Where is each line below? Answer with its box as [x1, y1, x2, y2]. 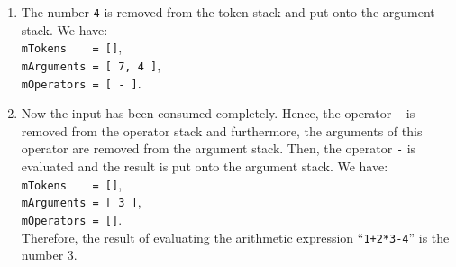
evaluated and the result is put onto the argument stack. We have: [21, 157, 388, 176]
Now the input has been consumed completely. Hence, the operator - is [21, 104, 415, 123]
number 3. [21, 245, 78, 264]
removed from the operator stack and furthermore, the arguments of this [21, 121, 423, 140]
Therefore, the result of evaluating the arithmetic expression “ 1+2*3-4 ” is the [21, 227, 450, 246]
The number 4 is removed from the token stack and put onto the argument [21, 3, 435, 21]
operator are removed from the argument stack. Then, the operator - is [21, 139, 416, 158]
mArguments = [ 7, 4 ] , [21, 55, 161, 74]
